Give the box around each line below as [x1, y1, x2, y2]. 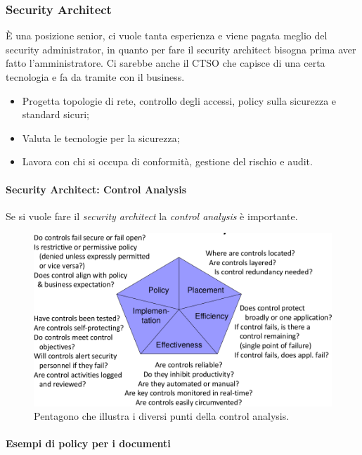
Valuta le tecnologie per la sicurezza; [22, 130, 180, 145]
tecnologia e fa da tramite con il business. [6, 70, 185, 84]
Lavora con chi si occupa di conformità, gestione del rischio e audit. [22, 154, 313, 169]
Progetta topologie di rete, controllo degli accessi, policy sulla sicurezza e [22, 93, 337, 108]
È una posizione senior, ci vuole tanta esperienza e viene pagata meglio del [6, 28, 328, 43]
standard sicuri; [22, 107, 89, 122]
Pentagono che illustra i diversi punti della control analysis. [34, 409, 290, 423]
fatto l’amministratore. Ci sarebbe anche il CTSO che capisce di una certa [6, 56, 325, 70]
